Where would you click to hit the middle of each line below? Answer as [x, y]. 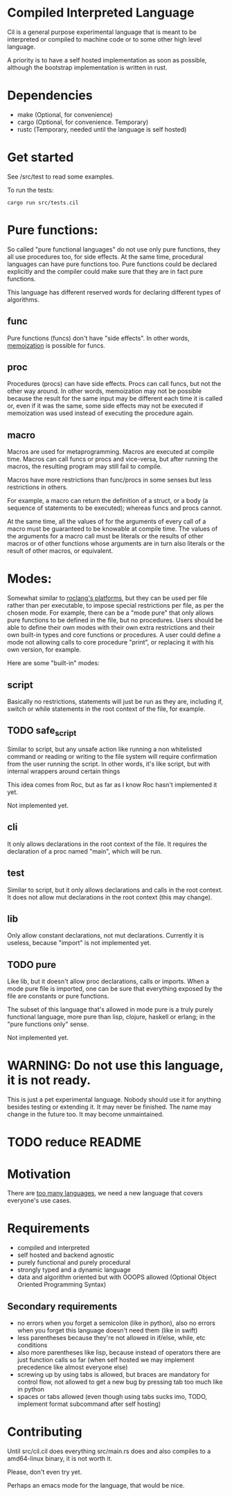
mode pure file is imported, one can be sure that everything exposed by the [115, 989]
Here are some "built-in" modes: [53, 663]
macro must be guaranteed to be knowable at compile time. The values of [113, 529]
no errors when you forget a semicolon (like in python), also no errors [116, 1323]
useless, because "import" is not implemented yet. [79, 943]
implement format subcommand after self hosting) [89, 1404]
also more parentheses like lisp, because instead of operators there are [119, 1352]
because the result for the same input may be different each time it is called [115, 398]
